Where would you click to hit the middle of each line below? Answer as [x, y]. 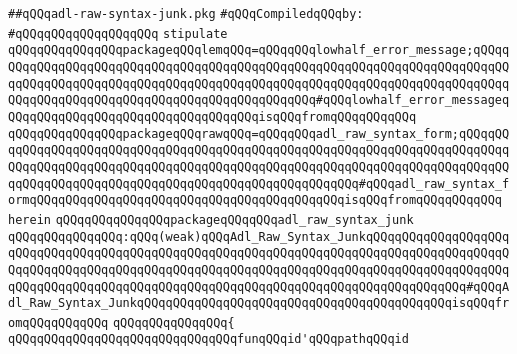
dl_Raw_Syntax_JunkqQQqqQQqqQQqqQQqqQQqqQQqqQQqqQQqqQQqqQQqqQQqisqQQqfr [259, 303]
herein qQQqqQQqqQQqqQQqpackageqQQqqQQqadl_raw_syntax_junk [211, 219]
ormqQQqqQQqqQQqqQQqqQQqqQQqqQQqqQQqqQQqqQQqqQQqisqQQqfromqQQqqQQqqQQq [255, 200]
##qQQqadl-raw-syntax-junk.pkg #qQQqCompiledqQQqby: [186, 14]
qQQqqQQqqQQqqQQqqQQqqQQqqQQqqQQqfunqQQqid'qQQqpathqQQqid [208, 339]
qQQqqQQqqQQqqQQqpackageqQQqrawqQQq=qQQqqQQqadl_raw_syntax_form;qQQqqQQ [259, 133]
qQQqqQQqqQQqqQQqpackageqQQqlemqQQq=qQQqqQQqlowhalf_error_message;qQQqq [259, 50]
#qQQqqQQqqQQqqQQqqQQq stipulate [118, 33]
